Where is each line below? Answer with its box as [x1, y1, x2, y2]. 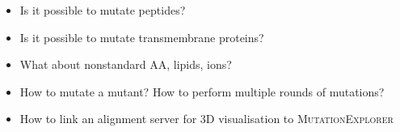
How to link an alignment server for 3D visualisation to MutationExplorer [19, 110, 394, 127]
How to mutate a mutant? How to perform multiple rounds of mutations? [19, 83, 385, 100]
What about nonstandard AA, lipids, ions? [19, 56, 232, 73]
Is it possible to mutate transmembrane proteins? [19, 28, 264, 45]
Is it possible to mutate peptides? [19, 2, 186, 18]
